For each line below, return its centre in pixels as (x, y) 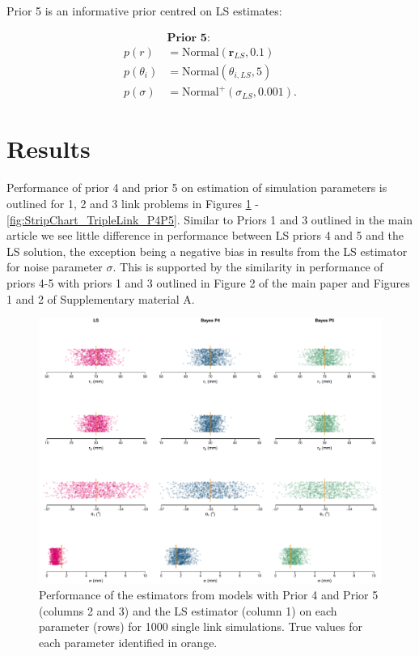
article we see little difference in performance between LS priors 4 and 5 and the (205, 235)
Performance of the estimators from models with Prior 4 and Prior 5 (209, 595)
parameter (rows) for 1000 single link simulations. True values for (201, 626)
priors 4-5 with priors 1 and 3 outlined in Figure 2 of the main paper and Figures (208, 282)
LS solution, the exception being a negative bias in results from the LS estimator (207, 251)
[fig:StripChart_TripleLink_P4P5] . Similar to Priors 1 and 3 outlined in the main (210, 219)
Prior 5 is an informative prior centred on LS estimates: (144, 11)
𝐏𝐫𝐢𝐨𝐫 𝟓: (188, 38)
